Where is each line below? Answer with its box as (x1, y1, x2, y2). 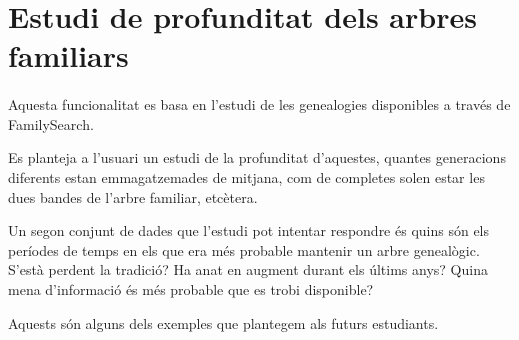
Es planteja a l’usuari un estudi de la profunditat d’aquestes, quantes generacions (8, 147, 506, 168)
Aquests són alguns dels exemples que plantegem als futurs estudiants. (8, 312, 439, 333)
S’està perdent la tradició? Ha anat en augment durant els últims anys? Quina (8, 259, 488, 280)
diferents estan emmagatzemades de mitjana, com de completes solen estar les (8, 166, 485, 187)
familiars (8, 35, 129, 76)
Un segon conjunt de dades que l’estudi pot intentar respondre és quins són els (8, 220, 490, 241)
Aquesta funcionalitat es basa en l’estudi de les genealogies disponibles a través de (8, 94, 511, 115)
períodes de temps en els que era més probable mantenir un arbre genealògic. (8, 239, 480, 260)
